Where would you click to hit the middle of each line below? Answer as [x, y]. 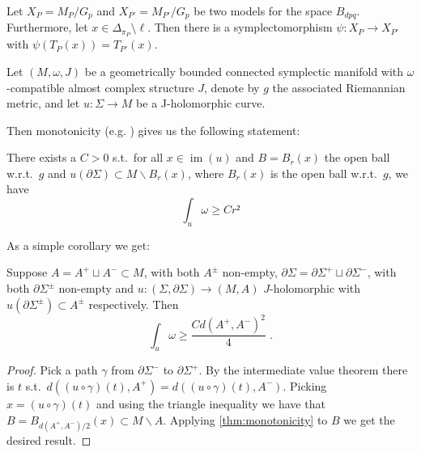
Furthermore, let [47, 27]
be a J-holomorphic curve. [201, 103]
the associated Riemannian [339, 87]
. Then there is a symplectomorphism [240, 27]
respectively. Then [134, 304]
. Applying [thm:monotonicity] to [245, 419]
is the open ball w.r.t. [323, 173]
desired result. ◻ [49, 439]
